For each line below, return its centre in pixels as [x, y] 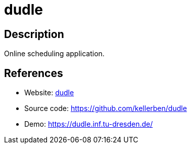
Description [34, 34]
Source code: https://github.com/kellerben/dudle [106, 108]
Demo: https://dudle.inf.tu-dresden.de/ [89, 124]
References [34, 73]
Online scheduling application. [54, 54]
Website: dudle [49, 93]
